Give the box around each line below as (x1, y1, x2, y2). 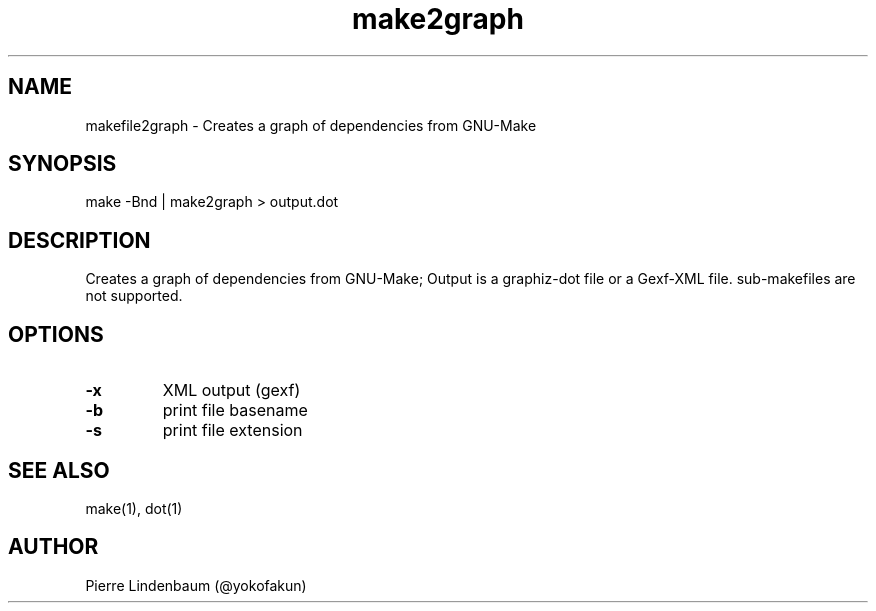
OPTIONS (8, 321, 104, 347)
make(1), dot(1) (85, 499, 183, 517)
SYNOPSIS (8, 151, 117, 177)
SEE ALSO (8, 457, 110, 483)
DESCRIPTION (8, 227, 151, 253)
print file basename (162, 400, 308, 421)
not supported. (85, 287, 183, 305)
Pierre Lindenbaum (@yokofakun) (85, 576, 307, 594)
